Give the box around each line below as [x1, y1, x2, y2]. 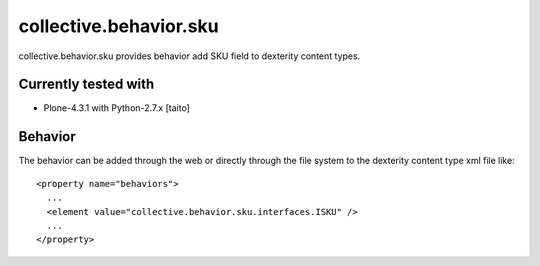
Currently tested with [18, 76, 155, 93]
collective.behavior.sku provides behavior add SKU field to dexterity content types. [18, 50, 361, 62]
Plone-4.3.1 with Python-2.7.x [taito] [43, 102, 190, 114]
